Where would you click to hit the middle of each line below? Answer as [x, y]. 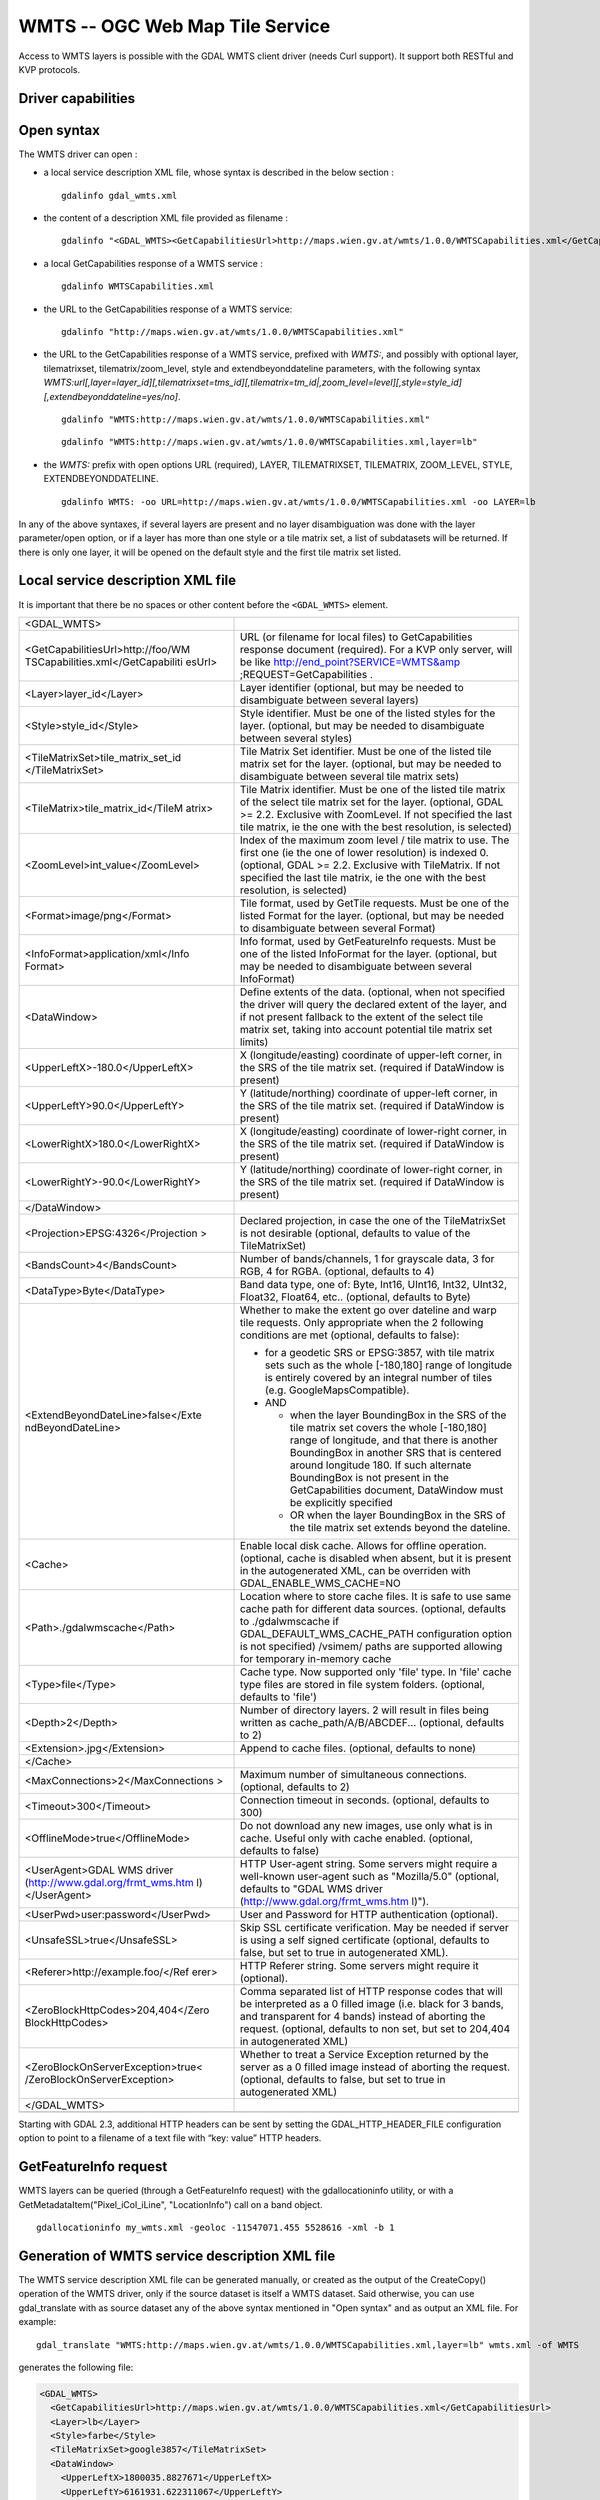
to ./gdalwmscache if [290, 1621]
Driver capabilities [77, 98]
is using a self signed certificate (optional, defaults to [365, 1940]
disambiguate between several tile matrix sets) [350, 776]
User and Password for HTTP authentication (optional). [369, 1914]
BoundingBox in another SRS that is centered [396, 1452]
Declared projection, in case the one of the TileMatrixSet [373, 1220]
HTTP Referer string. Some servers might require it [359, 1965]
